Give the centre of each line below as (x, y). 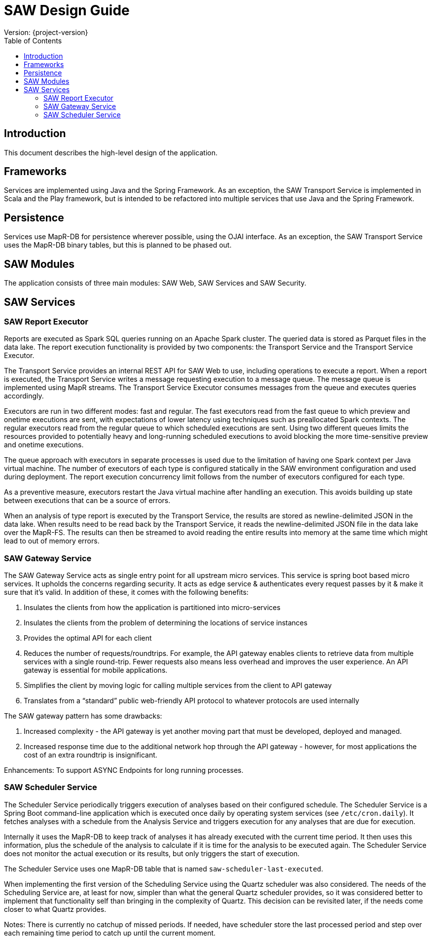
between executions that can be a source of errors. (87, 501)
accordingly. (24, 396)
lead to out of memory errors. (52, 541)
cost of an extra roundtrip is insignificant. (90, 755)
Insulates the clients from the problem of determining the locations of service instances (166, 623)
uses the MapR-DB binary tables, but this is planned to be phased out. (118, 245)
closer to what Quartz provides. (55, 909)
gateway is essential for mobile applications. (96, 670)
